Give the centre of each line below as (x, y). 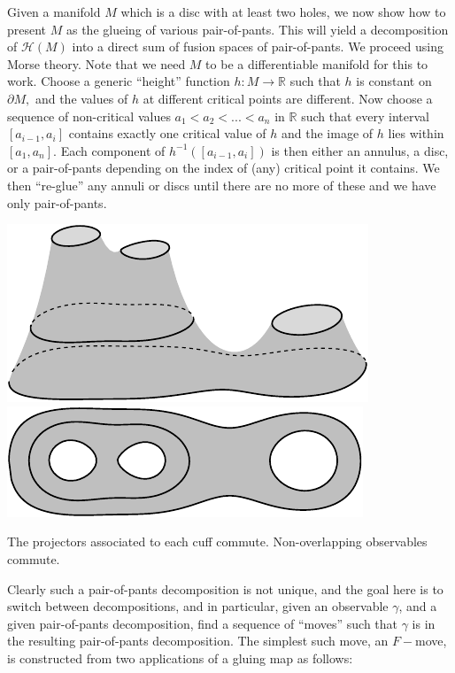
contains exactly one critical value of (167, 133)
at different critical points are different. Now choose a (288, 98)
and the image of (328, 133)
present (27, 29)
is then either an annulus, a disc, (360, 150)
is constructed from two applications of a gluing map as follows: (180, 658)
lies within (416, 133)
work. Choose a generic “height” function (119, 81)
